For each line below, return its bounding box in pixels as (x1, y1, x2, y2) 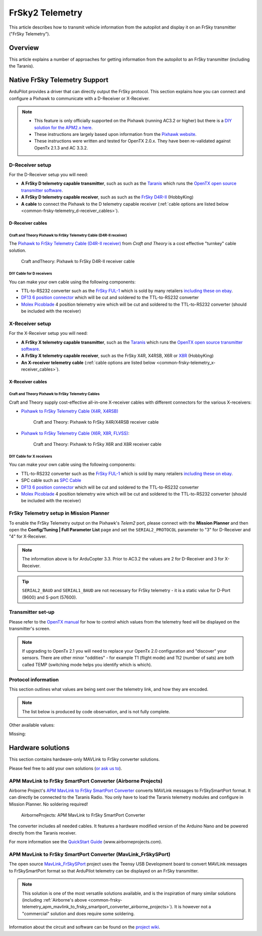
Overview (9, 44, 39, 52)
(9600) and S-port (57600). (22, 594, 77, 600)
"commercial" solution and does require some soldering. (22, 910, 135, 917)
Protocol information (9, 676, 59, 683)
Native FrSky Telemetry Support (9, 76, 109, 84)
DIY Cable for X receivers (9, 454, 52, 459)
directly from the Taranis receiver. (9, 830, 77, 836)
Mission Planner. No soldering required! (9, 801, 88, 807)
